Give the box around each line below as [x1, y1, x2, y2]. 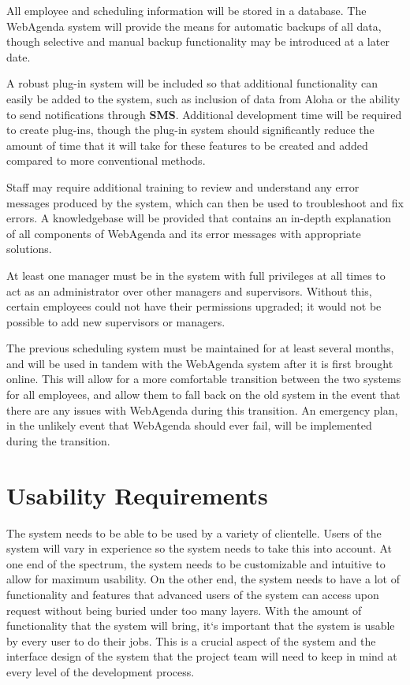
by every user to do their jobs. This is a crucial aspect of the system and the [6, 632, 376, 649]
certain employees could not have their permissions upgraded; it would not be [6, 298, 382, 315]
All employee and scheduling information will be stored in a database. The [6, 2, 367, 18]
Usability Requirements [6, 478, 268, 511]
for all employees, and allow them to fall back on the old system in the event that [6, 386, 401, 403]
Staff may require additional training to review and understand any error [6, 178, 360, 195]
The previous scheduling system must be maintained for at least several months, [6, 340, 394, 356]
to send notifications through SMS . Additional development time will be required [6, 106, 402, 122]
